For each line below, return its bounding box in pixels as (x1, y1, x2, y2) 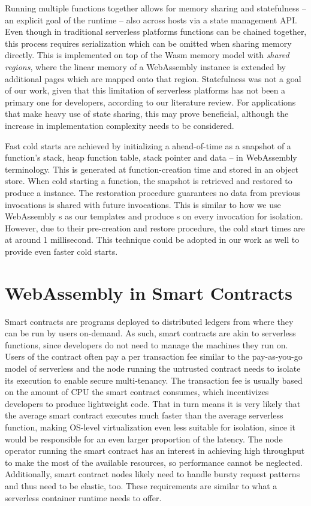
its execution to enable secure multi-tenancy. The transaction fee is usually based (5, 374, 303, 386)
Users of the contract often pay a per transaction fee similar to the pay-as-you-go (5, 350, 303, 363)
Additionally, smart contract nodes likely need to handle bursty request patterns (5, 468, 300, 480)
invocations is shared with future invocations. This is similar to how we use (5, 198, 281, 210)
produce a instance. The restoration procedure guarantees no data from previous (5, 186, 301, 198)
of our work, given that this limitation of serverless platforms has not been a (5, 84, 286, 97)
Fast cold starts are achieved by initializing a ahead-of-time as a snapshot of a (5, 139, 291, 152)
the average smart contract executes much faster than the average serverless (5, 409, 283, 421)
